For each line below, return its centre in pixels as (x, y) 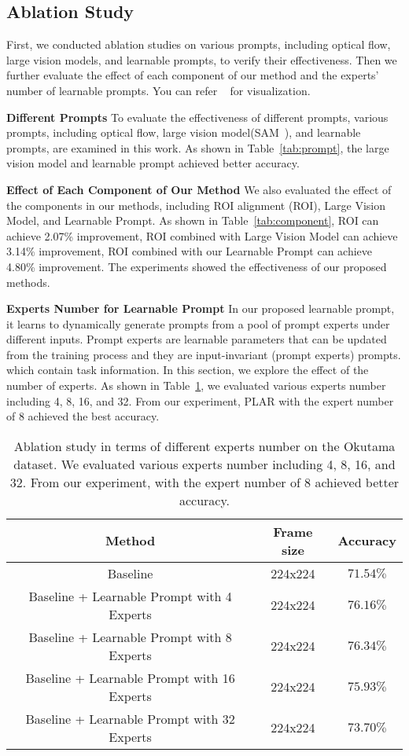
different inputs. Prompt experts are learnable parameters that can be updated (197, 339)
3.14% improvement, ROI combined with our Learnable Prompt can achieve (190, 251)
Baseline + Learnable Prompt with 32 (130, 718)
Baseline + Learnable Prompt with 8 (130, 637)
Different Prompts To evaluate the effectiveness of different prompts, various (197, 117)
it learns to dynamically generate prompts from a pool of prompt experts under (198, 323)
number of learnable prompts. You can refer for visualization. (158, 90)
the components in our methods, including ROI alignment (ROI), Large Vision (196, 205)
